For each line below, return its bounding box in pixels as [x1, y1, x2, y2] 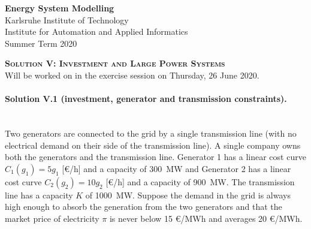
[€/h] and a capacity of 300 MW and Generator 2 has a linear [62, 162, 291, 174]
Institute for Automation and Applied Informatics [5, 25, 188, 38]
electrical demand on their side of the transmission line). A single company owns [5, 138, 301, 151]
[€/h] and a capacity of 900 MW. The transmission [105, 175, 295, 188]
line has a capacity [5, 188, 73, 201]
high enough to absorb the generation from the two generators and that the [5, 200, 282, 213]
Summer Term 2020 [5, 37, 77, 49]
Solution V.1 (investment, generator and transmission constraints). [5, 92, 287, 105]
